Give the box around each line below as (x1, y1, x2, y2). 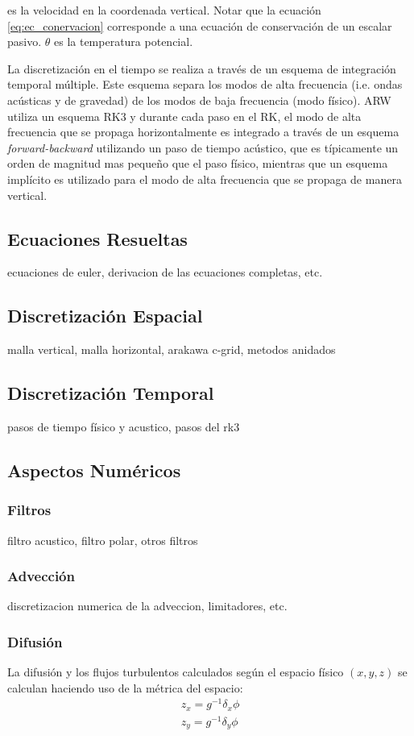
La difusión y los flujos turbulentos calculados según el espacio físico (7, 663, 344, 680)
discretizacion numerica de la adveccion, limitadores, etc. (7, 597, 288, 614)
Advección (7, 566, 75, 586)
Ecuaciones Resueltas (7, 226, 188, 251)
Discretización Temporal (7, 380, 214, 405)
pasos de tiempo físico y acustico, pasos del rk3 (7, 418, 240, 435)
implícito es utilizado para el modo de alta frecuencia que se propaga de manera (7, 170, 402, 187)
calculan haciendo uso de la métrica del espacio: (7, 679, 243, 696)
